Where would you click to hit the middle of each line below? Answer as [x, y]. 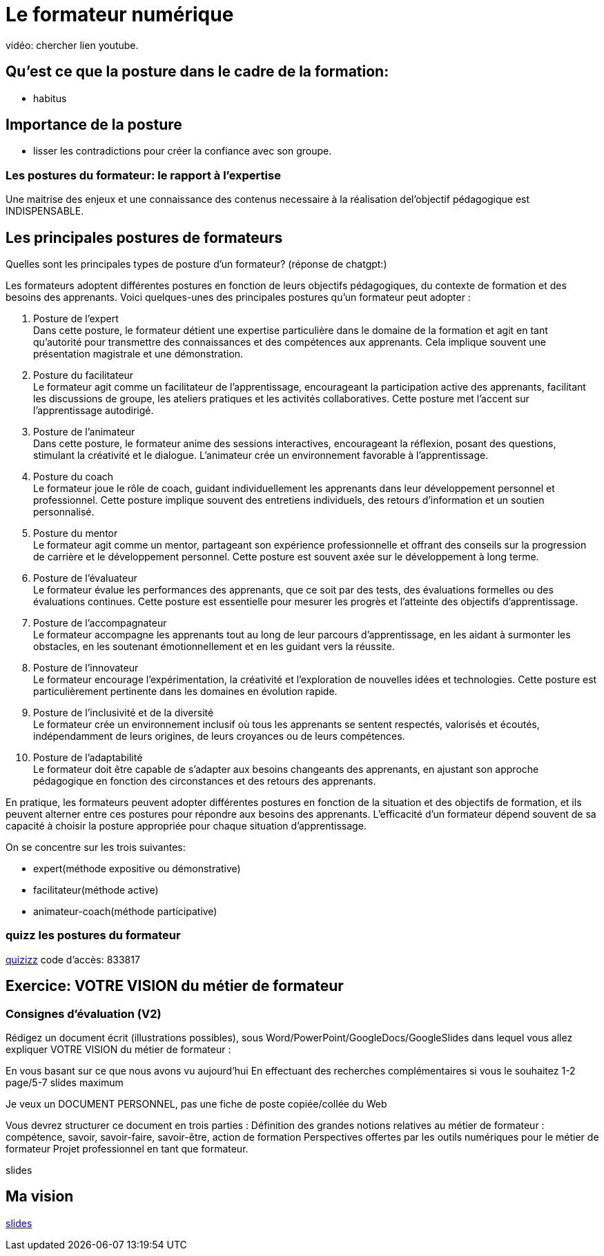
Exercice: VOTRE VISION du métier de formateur [175, 986]
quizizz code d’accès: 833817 [73, 959]
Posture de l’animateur [84, 432]
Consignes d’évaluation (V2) [84, 1013]
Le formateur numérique [120, 14]
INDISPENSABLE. [45, 211]
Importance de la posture [94, 125]
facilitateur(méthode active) [96, 890]
